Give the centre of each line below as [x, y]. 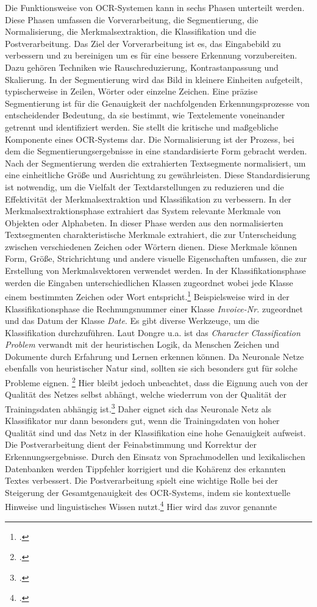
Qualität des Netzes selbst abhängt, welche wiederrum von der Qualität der [146, 394]
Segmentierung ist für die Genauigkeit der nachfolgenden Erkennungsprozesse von [157, 103]
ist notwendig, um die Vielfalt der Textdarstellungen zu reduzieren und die [144, 186]
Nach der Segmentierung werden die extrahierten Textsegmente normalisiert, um [155, 163]
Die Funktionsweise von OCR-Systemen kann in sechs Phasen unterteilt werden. [155, 7]
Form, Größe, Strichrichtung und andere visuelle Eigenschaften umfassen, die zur [156, 258]
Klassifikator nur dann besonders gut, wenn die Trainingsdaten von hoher [142, 421]
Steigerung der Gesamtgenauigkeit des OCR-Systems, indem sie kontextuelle [148, 492]
